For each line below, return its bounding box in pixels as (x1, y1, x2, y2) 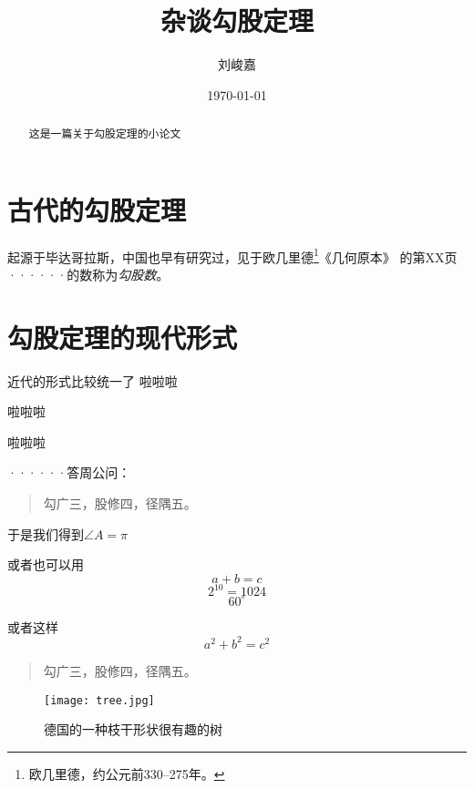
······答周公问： (7, 463, 131, 482)
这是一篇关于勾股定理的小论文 (28, 126, 181, 141)
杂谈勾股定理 (160, 2, 314, 39)
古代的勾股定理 (7, 190, 187, 228)
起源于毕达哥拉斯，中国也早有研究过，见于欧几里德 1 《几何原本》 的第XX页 (7, 244, 458, 266)
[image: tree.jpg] (44, 693, 155, 707)
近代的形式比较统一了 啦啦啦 (7, 371, 178, 390)
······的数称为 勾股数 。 (7, 264, 170, 283)
